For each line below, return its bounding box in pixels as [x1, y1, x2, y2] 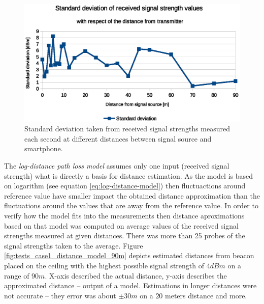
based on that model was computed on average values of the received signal [4, 220, 239, 231]
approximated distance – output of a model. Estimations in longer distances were [4, 280, 257, 291]
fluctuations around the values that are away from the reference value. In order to [4, 200, 258, 211]
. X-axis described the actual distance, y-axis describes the [45, 270, 227, 281]
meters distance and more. [165, 290, 247, 300]
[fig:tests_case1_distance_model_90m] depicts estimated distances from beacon [4, 250, 254, 261]
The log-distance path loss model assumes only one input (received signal [4, 160, 229, 171]
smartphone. [24, 143, 63, 154]
